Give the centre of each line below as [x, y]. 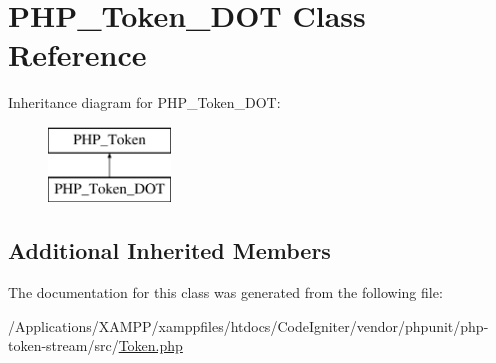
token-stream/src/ [63, 345]
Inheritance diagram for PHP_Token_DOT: [144, 102]
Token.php [150, 345]
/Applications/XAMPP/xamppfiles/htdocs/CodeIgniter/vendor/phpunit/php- [248, 325]
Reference [77, 54]
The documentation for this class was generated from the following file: [225, 292]
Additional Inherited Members [169, 250]
